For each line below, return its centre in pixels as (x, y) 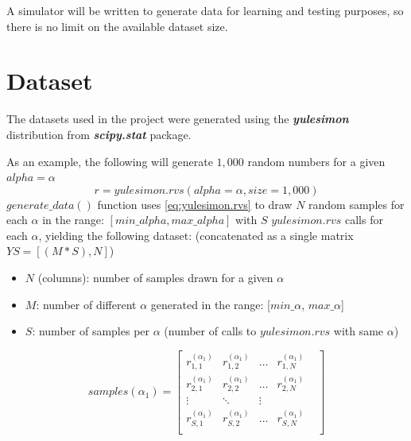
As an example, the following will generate (110, 161)
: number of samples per (91, 331)
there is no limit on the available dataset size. (117, 26)
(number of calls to (210, 331)
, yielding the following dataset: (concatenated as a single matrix (196, 235)
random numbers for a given (316, 161)
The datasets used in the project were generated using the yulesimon (178, 119)
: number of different (86, 304)
